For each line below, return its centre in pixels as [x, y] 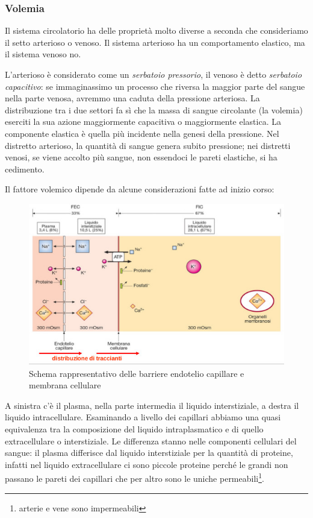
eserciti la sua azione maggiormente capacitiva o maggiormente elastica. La [143, 122]
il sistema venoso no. [43, 54]
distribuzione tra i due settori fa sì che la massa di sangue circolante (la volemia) [154, 109]
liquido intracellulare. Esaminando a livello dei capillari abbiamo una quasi [143, 417]
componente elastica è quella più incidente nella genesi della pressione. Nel [142, 133]
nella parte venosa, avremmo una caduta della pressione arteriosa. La [132, 98]
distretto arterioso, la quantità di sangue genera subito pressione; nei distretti [148, 145]
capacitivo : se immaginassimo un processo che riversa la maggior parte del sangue [155, 86]
